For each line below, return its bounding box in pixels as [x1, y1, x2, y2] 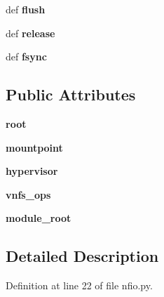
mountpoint [6, 140, 63, 154]
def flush [6, 2, 46, 16]
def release [6, 25, 55, 40]
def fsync [6, 49, 47, 64]
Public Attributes [6, 84, 136, 105]
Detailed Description [6, 245, 159, 267]
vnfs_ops [6, 187, 51, 202]
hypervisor [6, 164, 58, 178]
